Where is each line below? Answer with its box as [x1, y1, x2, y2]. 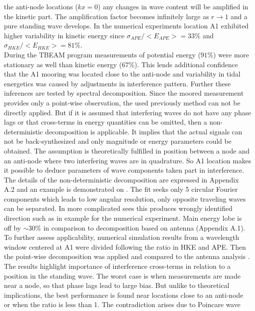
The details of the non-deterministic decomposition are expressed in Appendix [4, 174, 239, 184]
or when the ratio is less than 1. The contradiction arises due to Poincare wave [4, 299, 241, 310]
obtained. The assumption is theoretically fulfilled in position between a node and [4, 145, 250, 155]
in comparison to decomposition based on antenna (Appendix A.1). [43, 222, 246, 233]
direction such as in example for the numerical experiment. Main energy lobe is [4, 213, 242, 223]
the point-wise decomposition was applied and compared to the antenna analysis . [4, 251, 250, 261]
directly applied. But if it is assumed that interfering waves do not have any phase [4, 107, 251, 117]
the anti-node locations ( [4, 1, 78, 11]
